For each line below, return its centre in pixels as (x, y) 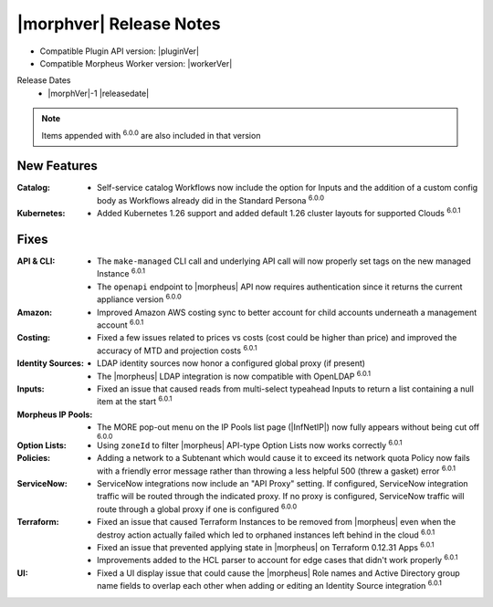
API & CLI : (36, 261)
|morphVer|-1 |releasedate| (99, 93)
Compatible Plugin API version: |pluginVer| (120, 51)
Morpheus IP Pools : (55, 414)
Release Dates (44, 80)
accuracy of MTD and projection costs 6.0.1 (177, 350)
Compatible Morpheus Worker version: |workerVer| (136, 63)
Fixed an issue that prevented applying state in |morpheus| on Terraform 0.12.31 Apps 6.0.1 (266, 547)
